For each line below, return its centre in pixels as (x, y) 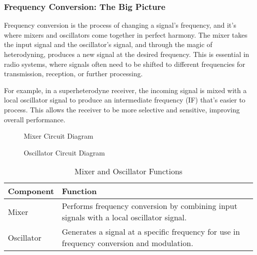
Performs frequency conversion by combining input (150, 206)
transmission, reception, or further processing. (73, 74)
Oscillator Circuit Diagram (64, 152)
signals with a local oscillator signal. (124, 217)
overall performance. (35, 119)
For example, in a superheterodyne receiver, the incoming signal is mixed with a (126, 90)
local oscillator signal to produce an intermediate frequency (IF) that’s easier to (125, 100)
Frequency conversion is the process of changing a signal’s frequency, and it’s (120, 25)
